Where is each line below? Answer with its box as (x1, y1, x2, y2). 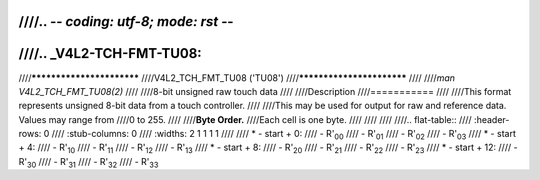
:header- (473, 113, 510, 125)
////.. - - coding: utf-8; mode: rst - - (18, 13, 234, 30)
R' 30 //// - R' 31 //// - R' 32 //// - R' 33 (18, 155, 159, 170)
